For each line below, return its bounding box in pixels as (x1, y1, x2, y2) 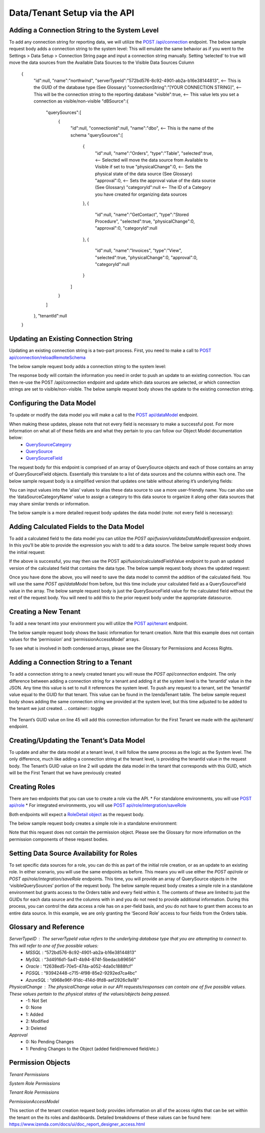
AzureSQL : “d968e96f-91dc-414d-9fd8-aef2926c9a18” (26, 977, 139, 983)
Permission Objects (9, 1058, 71, 1067)
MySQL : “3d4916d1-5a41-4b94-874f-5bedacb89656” (26, 956, 136, 962)
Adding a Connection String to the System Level (9, 26, 159, 34)
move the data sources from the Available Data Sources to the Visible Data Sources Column (9, 59, 194, 66)
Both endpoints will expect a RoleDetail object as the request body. (9, 811, 145, 817)
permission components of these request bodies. (9, 836, 109, 842)
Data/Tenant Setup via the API (9, 7, 134, 18)
